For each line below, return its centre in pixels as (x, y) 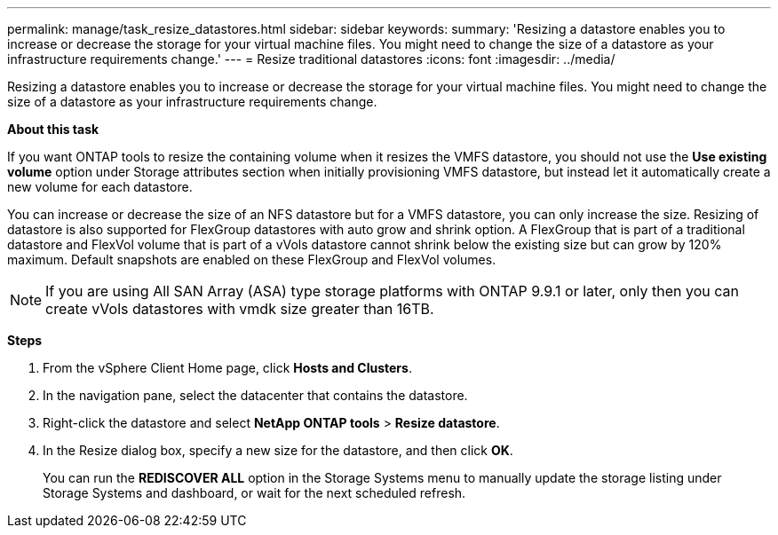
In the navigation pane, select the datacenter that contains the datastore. (255, 395)
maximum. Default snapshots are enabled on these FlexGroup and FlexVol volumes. (252, 260)
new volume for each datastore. (100, 187)
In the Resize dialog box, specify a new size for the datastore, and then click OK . (278, 450)
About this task (53, 129)
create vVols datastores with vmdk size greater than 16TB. (240, 309)
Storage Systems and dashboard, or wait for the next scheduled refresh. (254, 493)
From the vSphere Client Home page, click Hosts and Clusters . (227, 368)
